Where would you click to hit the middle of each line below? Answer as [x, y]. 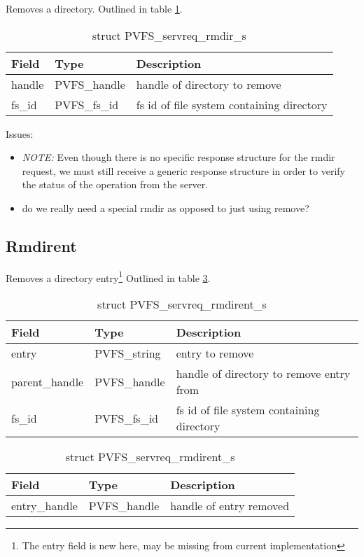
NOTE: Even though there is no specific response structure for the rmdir [178, 157]
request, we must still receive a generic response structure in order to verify [183, 170]
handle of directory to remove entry [263, 374]
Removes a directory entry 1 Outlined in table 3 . [108, 276]
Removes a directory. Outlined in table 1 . [94, 8]
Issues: [20, 133]
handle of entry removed [230, 506]
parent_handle [48, 381]
